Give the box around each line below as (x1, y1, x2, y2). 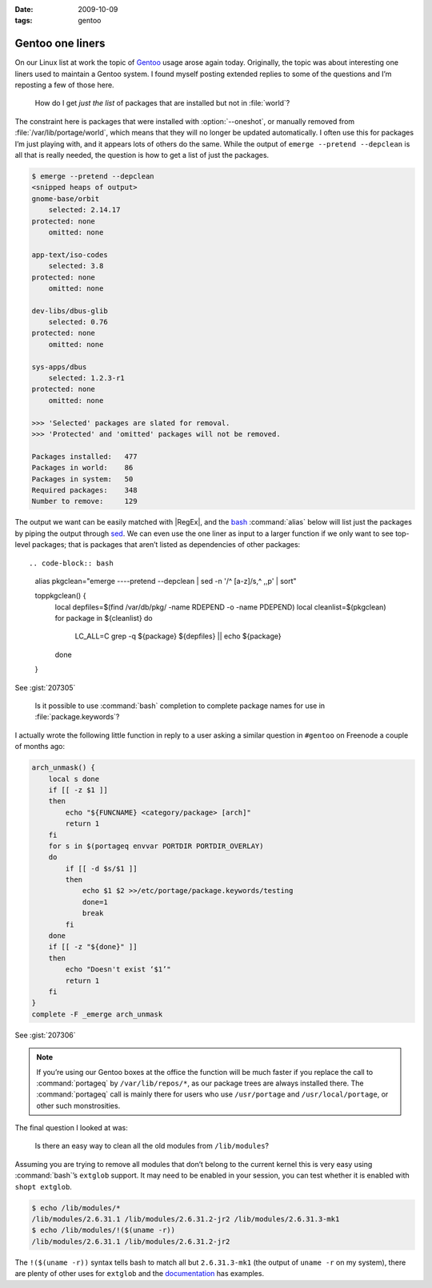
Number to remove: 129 (31, 497, 138, 506)
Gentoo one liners (14, 37, 106, 50)
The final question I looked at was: (14, 1123, 128, 1133)
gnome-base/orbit (31, 194, 100, 203)
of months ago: (14, 742, 66, 751)
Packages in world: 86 (31, 463, 134, 473)
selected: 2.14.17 (48, 205, 121, 215)
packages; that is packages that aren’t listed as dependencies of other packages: (32, 540, 301, 549)
